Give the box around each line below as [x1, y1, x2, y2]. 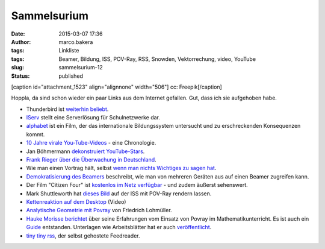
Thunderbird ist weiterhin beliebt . [26, 106, 109, 113]
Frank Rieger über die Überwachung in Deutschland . [26, 156, 156, 163]
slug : [11, 64, 24, 71]
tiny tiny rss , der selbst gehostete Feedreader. [26, 232, 141, 239]
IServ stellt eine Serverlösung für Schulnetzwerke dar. [26, 114, 161, 121]
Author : [11, 38, 31, 45]
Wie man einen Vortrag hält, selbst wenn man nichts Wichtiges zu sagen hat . [26, 165, 217, 172]
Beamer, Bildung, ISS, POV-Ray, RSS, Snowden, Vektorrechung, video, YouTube [58, 55, 256, 63]
